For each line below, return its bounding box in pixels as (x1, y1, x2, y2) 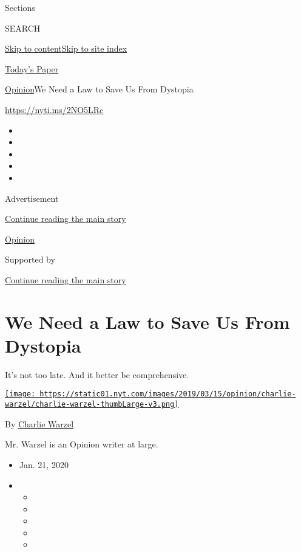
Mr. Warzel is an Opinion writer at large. (5, 438, 158, 450)
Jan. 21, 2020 (19, 458, 69, 471)
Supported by (5, 253, 55, 266)
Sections (5, 1, 35, 13)
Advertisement (5, 191, 59, 204)
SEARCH (5, 21, 41, 34)
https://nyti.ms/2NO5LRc (5, 103, 104, 116)
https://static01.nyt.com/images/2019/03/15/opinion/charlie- (39, 390, 296, 399)
